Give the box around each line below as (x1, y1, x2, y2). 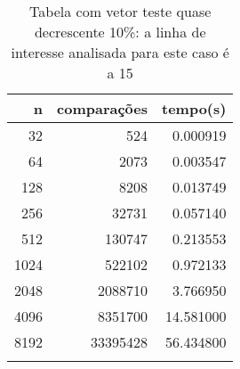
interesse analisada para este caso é (11, 42, 229, 62)
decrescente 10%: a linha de (34, 21, 206, 42)
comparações (57, 98, 148, 119)
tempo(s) (162, 98, 227, 119)
